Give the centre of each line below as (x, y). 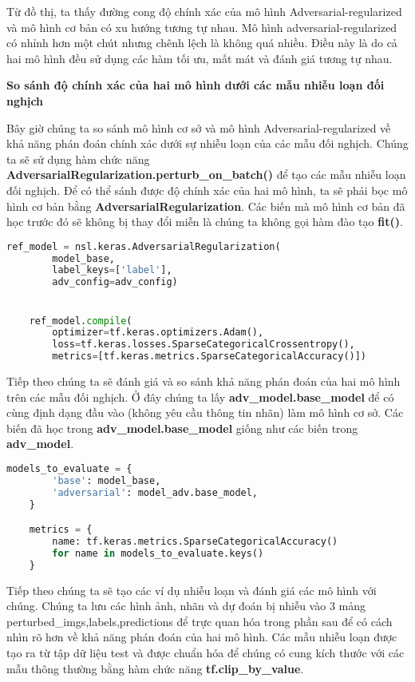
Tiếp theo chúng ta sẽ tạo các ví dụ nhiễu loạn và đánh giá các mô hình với (192, 590)
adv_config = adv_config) (115, 282)
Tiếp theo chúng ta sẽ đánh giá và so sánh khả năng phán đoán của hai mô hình (204, 381)
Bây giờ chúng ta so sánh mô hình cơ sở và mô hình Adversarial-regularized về (199, 127)
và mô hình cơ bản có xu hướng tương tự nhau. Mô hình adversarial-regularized (202, 27)
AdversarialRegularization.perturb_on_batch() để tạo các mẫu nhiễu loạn (206, 174)
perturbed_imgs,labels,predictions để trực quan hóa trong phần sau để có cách (200, 621)
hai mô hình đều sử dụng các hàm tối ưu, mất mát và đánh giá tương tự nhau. (200, 58)
